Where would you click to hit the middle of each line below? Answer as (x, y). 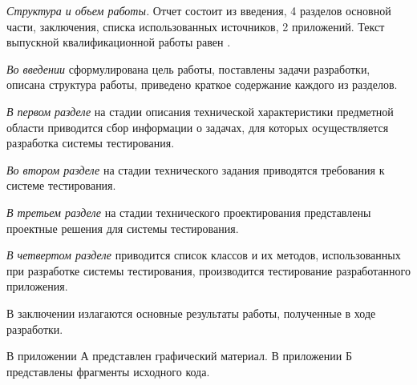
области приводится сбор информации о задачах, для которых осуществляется (198, 127)
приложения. (37, 286)
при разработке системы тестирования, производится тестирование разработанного (208, 270)
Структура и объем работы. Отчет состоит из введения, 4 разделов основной (199, 10)
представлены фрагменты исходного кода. (108, 371)
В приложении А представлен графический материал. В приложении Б (179, 356)
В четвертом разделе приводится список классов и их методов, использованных (204, 255)
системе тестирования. (61, 185)
